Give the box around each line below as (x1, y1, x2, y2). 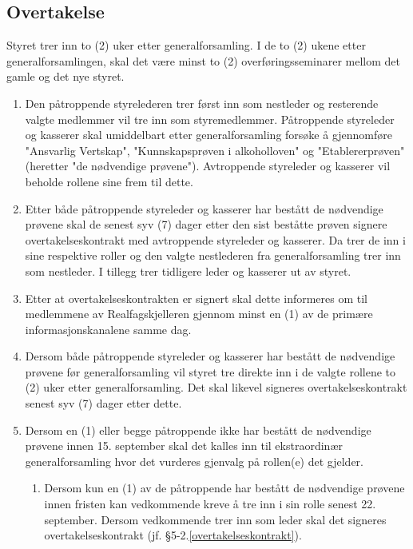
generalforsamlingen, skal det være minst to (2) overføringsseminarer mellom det (6, 52, 400, 69)
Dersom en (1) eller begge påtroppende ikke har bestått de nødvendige (25, 421, 371, 438)
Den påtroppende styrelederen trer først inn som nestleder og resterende (25, 94, 379, 111)
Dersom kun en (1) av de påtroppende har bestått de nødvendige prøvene (44, 479, 405, 496)
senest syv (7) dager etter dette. (25, 395, 182, 412)
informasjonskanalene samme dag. (25, 320, 192, 337)
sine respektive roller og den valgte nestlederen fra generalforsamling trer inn (25, 247, 401, 264)
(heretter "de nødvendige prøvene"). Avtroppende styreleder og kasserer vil (25, 157, 391, 174)
